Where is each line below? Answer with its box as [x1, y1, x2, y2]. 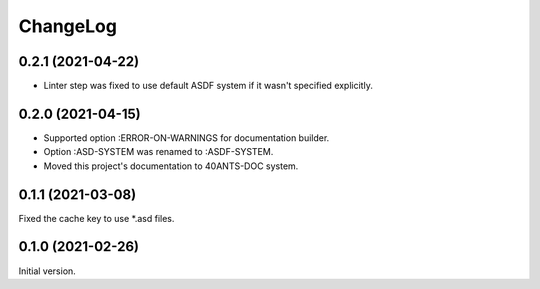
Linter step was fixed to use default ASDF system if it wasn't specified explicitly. [43, 80, 374, 92]
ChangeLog [18, 15, 117, 37]
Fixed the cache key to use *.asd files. [18, 212, 175, 224]
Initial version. [18, 265, 77, 277]
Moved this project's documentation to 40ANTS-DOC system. [43, 160, 299, 172]
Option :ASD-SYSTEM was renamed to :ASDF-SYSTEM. [43, 146, 274, 158]
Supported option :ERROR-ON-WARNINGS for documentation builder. [43, 131, 330, 144]
